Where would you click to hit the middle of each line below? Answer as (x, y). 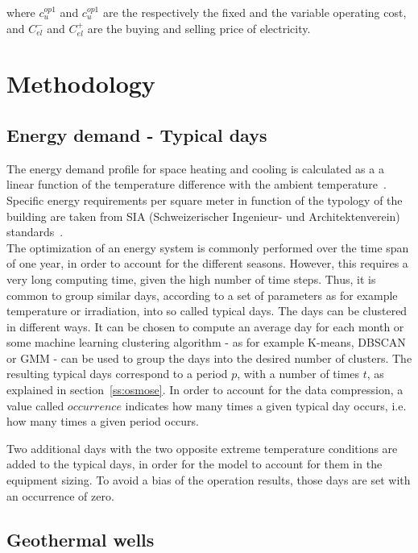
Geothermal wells (81, 539)
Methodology (81, 83)
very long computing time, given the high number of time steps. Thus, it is (191, 279)
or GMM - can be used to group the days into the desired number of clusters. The (209, 358)
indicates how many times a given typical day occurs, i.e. (266, 405)
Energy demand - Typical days (137, 134)
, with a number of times (298, 374)
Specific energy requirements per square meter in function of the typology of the (205, 200)
